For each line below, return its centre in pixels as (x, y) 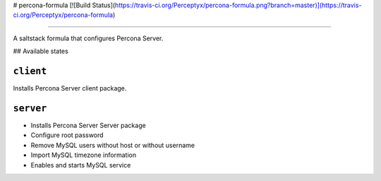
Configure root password (67, 135)
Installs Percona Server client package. (70, 88)
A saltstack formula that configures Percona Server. (88, 38)
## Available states (41, 51)
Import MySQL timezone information (84, 155)
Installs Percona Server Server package (88, 125)
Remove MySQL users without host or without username (113, 145)
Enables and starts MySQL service (81, 165)
